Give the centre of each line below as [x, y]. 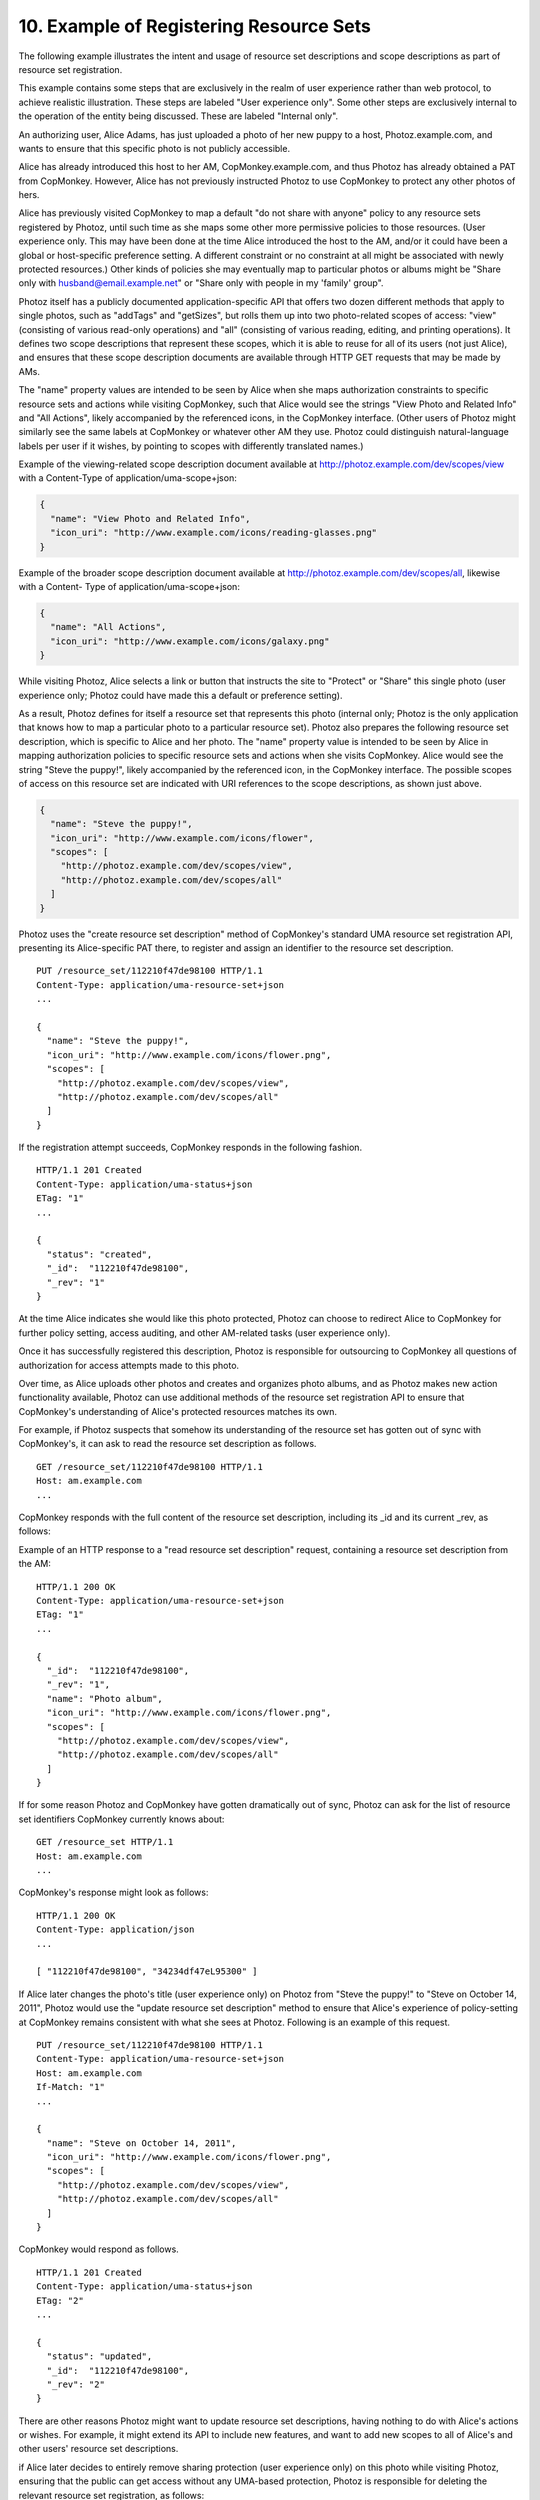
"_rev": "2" [75, 2384]
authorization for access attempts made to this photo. [129, 1365]
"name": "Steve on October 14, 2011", [141, 2143]
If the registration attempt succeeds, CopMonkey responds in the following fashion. [190, 1147]
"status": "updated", [99, 2356]
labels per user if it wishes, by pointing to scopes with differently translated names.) [191, 446]
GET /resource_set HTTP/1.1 [105, 1842]
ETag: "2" [60, 2300]
